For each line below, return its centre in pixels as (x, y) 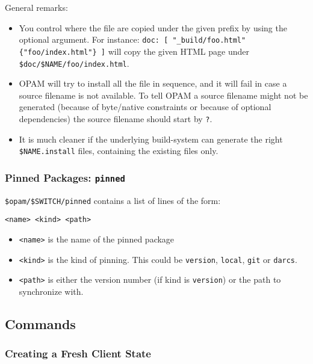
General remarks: (36, 7)
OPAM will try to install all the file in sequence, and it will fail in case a (153, 83)
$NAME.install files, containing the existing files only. (119, 151)
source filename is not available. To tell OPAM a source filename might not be (163, 95)
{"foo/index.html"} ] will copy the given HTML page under (134, 51)
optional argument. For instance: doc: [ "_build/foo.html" (132, 39)
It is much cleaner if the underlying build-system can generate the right (151, 139)
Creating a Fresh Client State (78, 353)
